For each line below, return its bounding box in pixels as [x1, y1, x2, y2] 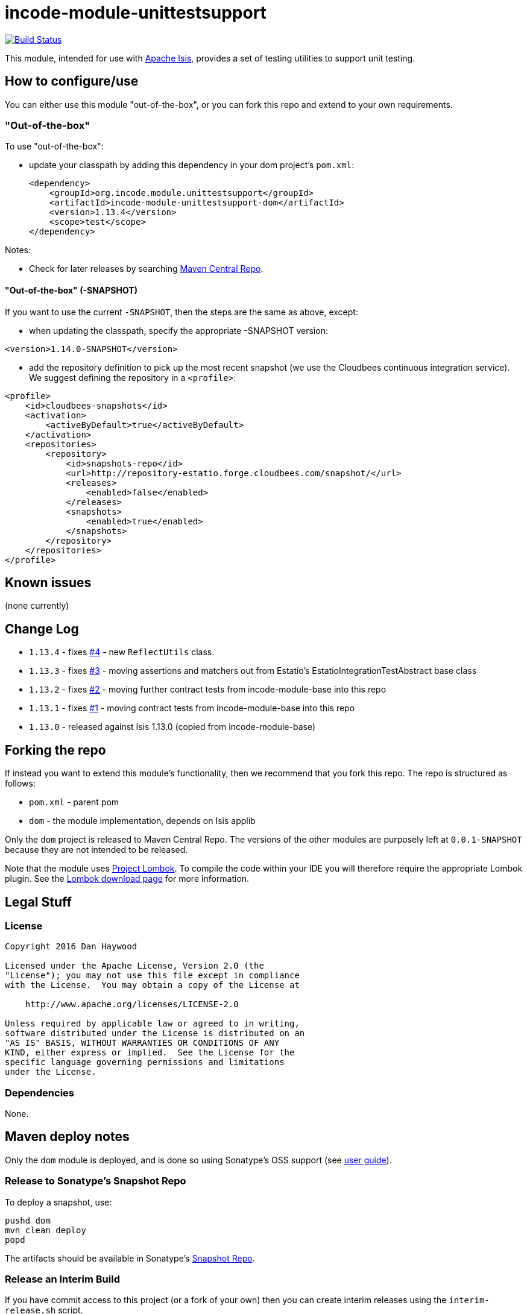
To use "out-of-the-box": [5, 141, 104, 152]
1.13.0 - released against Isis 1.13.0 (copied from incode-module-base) [29, 721, 316, 732]
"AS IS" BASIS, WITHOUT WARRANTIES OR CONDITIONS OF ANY [5, 1038, 280, 1048]
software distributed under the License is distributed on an [5, 1028, 305, 1039]
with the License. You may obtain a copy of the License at [5, 980, 300, 990]
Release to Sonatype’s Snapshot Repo [5, 1175, 186, 1187]
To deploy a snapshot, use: [5, 1196, 112, 1207]
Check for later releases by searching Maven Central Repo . [29, 263, 263, 274]
